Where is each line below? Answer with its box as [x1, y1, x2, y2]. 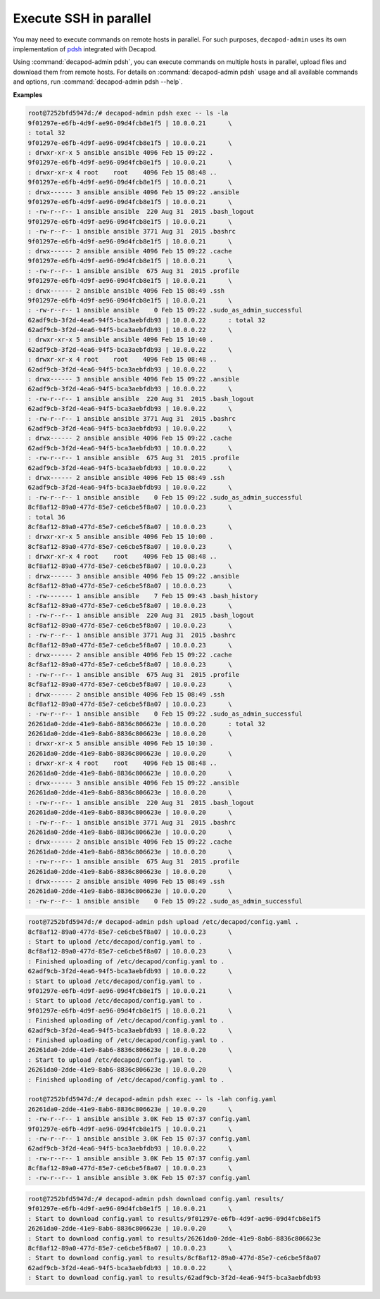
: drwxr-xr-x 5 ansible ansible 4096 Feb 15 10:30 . [27, 740, 214, 747]
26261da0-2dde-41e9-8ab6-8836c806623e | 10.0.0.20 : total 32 [27, 720, 266, 728]
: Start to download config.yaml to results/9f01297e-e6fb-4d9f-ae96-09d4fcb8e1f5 [27, 1215, 322, 1222]
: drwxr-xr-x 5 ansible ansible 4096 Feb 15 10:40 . [27, 336, 214, 344]
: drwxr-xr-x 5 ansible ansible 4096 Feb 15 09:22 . [27, 148, 214, 157]
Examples [13, 90, 43, 99]
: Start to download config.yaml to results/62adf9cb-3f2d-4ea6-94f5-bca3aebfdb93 [27, 1274, 322, 1282]
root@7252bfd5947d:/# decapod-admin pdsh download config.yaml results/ [27, 1195, 284, 1203]
